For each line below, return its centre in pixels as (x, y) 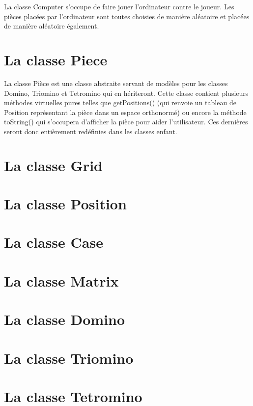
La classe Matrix (61, 280)
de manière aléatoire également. (52, 26)
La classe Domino (65, 319)
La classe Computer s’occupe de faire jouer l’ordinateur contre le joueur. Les (119, 6)
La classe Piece (56, 59)
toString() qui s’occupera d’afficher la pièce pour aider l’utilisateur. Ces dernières (126, 122)
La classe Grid (53, 165)
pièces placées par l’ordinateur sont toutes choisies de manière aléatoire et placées (127, 16)
